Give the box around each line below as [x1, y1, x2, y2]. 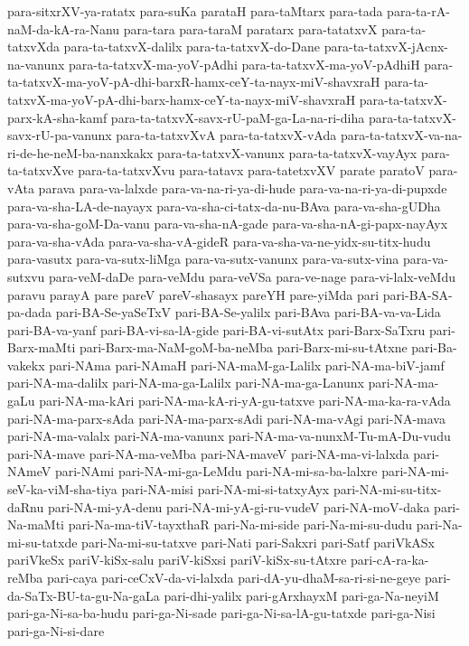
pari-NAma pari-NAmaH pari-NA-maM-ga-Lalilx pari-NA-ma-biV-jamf [49, 355, 445, 374]
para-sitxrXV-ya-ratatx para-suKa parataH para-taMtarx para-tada [7, 2, 383, 20]
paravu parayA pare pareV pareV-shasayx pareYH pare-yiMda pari [7, 285, 380, 304]
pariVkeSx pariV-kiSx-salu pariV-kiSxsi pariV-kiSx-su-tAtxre [7, 550, 347, 569]
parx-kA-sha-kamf [7, 108, 108, 126]
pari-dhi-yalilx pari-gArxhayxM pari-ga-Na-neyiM [164, 585, 439, 604]
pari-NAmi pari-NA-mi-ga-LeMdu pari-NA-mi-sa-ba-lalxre [54, 462, 378, 481]
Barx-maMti [7, 338, 76, 357]
